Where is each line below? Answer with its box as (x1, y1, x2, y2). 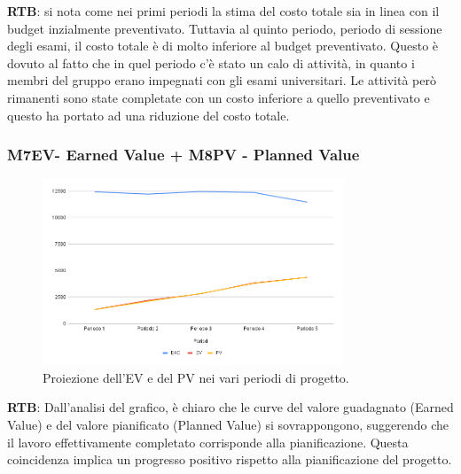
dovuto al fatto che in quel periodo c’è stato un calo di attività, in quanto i (7, 53, 415, 72)
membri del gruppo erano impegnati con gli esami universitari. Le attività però (7, 71, 436, 89)
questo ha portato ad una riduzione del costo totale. (7, 105, 290, 124)
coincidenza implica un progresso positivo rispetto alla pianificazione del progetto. (7, 450, 452, 469)
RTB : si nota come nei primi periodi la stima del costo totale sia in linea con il (7, 2, 440, 19)
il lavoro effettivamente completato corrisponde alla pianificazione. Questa (7, 432, 409, 451)
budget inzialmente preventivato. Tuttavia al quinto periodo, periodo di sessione (7, 19, 442, 37)
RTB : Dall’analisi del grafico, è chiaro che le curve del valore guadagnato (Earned (7, 398, 454, 416)
